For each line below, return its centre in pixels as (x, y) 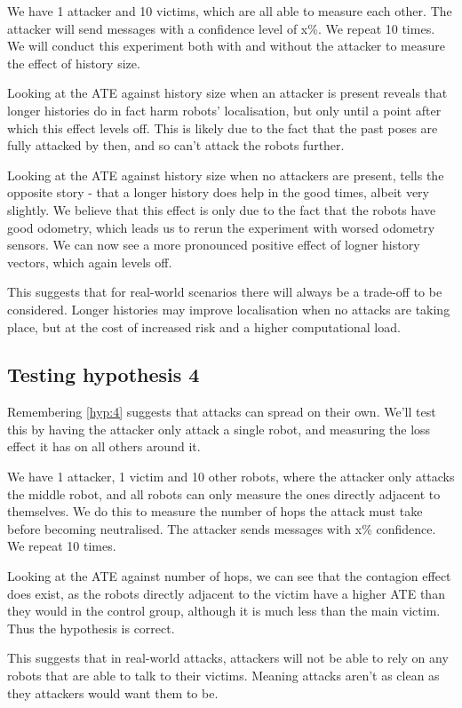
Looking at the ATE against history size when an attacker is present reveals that (227, 93)
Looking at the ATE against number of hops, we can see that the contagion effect (229, 576)
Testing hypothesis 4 (104, 374)
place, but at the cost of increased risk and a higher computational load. (204, 326)
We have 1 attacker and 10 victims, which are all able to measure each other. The (230, 11)
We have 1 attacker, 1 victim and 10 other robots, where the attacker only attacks (231, 477)
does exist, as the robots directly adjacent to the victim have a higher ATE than (226, 593)
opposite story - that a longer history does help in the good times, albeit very (218, 192)
